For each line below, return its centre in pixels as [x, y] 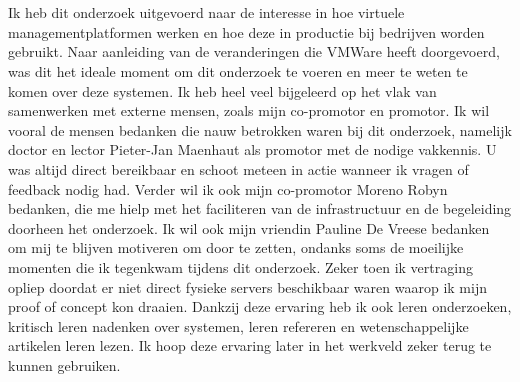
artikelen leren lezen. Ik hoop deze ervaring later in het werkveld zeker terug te [250, 345]
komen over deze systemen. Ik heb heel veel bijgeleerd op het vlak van [222, 90]
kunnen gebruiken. [64, 364]
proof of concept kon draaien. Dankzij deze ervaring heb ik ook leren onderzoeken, [260, 306]
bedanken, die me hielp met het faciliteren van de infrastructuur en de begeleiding [260, 208]
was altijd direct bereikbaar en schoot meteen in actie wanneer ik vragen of [238, 168]
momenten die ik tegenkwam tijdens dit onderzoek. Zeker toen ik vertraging [240, 266]
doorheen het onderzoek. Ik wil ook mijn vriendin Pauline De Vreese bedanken [249, 227]
